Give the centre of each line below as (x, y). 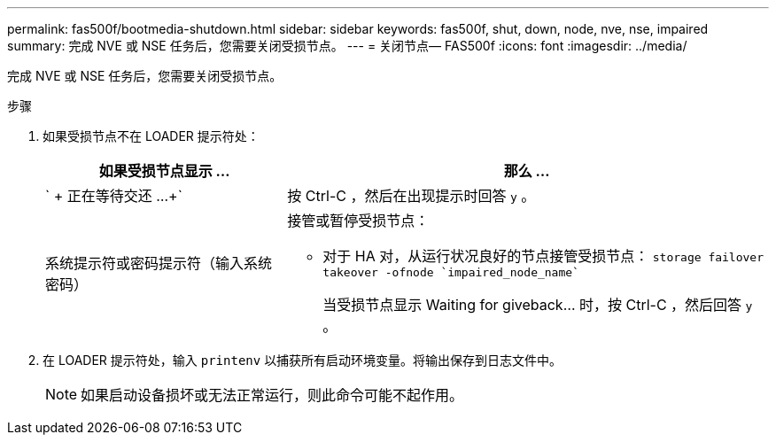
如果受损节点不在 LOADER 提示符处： (151, 136)
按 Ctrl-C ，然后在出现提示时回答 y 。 (411, 196)
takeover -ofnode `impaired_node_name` (451, 272)
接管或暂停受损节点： (358, 221)
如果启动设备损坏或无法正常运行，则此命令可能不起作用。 (272, 395)
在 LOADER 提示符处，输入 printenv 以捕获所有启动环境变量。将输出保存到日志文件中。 (303, 360)
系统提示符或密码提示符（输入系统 (159, 263)
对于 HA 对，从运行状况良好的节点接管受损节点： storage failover (543, 256)
